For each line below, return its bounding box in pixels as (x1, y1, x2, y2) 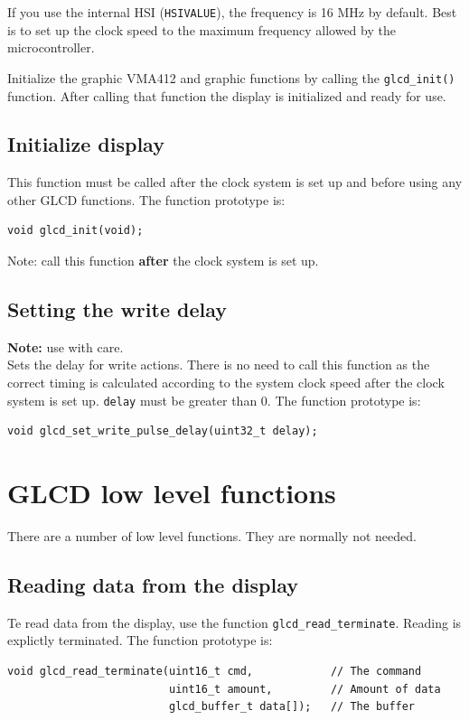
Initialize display (7, 130, 164, 158)
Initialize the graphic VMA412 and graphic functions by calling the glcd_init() (7, 68, 455, 87)
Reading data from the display (7, 571, 298, 599)
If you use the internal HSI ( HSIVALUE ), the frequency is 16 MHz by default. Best (7, 3, 457, 21)
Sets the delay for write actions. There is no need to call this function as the (7, 355, 430, 374)
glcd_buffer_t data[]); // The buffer (168, 700, 416, 714)
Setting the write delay (7, 295, 228, 323)
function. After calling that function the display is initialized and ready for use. (7, 86, 446, 105)
